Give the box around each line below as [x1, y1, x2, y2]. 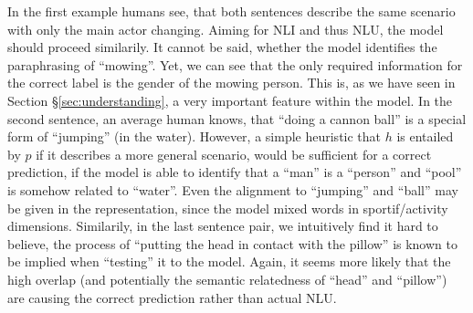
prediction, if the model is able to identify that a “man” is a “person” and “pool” [7, 162, 462, 182]
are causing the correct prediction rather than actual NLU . [7, 287, 337, 307]
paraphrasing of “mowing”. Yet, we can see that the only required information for [7, 55, 463, 74]
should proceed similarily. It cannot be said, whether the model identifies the [7, 37, 437, 57]
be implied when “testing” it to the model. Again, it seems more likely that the [7, 252, 451, 271]
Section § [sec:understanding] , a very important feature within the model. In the [7, 90, 453, 110]
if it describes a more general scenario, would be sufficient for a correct [36, 144, 432, 163]
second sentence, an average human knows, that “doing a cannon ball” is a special [7, 109, 467, 128]
